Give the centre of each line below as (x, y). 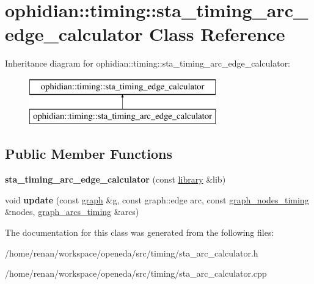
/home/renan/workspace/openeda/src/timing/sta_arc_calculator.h (132, 253)
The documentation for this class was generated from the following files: (140, 232)
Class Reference (217, 34)
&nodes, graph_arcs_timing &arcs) (72, 212)
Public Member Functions (89, 154)
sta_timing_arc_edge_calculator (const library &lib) (115, 179)
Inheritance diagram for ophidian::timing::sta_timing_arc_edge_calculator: (148, 63)
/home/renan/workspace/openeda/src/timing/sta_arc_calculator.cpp (136, 273)
